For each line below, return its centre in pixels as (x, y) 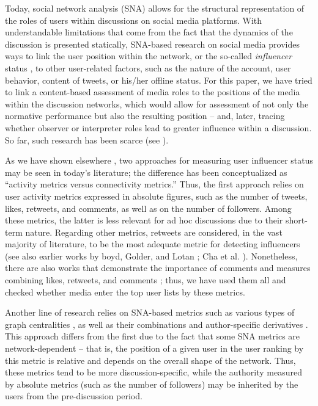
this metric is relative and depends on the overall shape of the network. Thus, (150, 360)
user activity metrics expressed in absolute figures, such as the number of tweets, (156, 196)
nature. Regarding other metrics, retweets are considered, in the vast (154, 232)
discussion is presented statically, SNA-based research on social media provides (152, 44)
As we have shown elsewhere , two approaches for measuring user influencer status (159, 160)
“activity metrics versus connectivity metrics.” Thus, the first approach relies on (154, 184)
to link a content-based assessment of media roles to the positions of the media (153, 92)
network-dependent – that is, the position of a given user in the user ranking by (154, 348)
